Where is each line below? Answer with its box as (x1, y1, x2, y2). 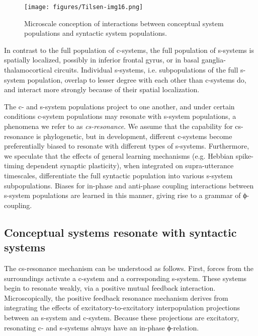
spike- (235, 150, 253, 161)
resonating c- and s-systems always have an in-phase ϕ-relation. (4, 322, 199, 332)
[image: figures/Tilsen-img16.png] (24, 4, 143, 11)
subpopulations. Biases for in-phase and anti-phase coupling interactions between (4, 180, 254, 190)
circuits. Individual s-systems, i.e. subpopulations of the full (54, 64, 238, 75)
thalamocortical (4, 64, 52, 75)
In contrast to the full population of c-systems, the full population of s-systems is (4, 44, 254, 55)
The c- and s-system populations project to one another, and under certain (4, 101, 235, 111)
